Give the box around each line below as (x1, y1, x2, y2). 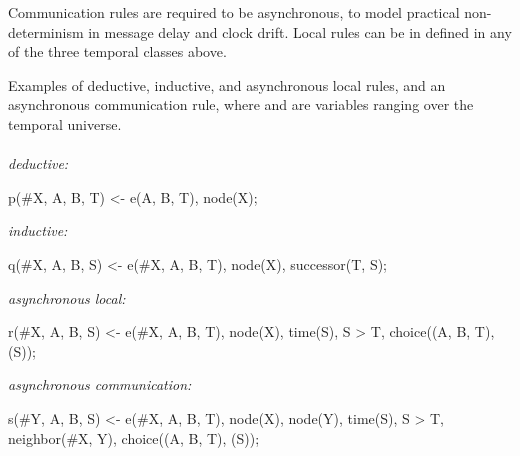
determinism (8, 21, 84, 42)
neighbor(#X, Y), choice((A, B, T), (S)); (8, 427, 260, 448)
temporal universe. (8, 113, 122, 134)
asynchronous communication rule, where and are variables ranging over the (8, 94, 474, 115)
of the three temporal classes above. (8, 41, 227, 62)
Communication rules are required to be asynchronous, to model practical (8, 2, 460, 22)
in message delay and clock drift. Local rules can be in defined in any (88, 21, 512, 42)
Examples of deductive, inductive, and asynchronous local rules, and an (8, 74, 446, 95)
